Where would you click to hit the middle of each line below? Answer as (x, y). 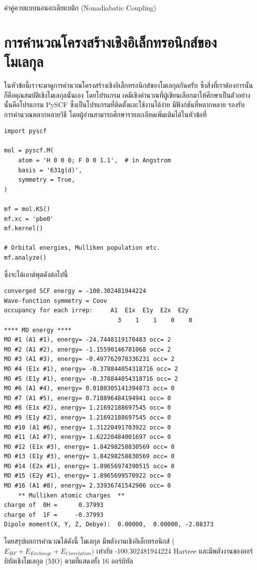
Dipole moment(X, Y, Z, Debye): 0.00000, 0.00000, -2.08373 (109, 525)
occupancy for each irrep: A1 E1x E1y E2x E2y (96, 311)
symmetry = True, (47, 180)
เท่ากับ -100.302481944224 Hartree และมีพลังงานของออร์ (175, 550)
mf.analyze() (25, 258)
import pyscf (25, 131)
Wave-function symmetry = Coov (56, 301)
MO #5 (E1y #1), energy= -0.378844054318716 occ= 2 (91, 379)
